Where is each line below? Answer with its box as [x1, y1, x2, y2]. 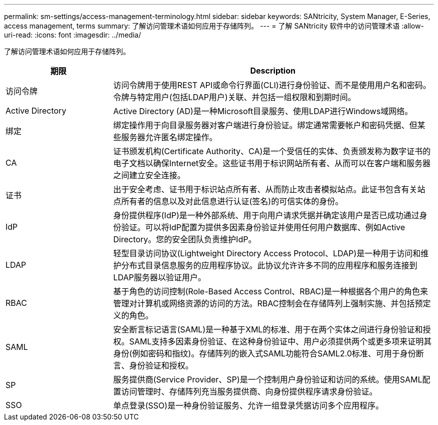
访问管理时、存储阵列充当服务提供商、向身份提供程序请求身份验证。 [121, 386, 377, 396]
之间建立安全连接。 [113, 170, 185, 180]
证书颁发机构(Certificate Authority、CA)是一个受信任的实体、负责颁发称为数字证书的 [113, 146, 431, 156]
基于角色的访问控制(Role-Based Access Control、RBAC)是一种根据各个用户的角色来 [113, 286, 428, 296]
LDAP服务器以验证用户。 [113, 272, 206, 282]
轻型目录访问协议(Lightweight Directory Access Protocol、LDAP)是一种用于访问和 [113, 248, 421, 258]
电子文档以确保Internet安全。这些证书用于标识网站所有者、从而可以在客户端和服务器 [113, 158, 430, 168]
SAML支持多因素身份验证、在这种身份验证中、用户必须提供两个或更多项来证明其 [129, 336, 432, 346]
